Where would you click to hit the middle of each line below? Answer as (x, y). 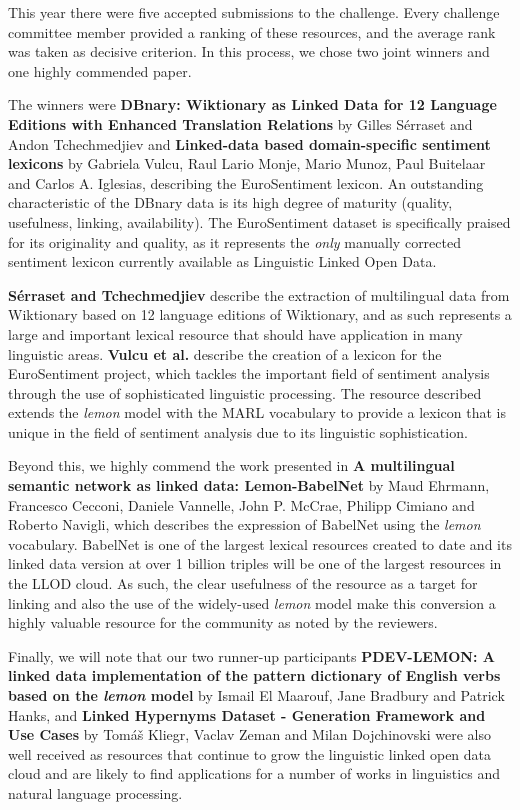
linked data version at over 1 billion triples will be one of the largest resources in (255, 563)
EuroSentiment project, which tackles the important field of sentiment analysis (249, 373)
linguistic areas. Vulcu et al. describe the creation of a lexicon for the (225, 353)
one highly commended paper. (100, 70)
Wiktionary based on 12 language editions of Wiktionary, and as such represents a (260, 314)
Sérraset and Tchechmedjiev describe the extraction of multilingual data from (259, 294)
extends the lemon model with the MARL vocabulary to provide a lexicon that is (257, 412)
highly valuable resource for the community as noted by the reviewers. (223, 622)
